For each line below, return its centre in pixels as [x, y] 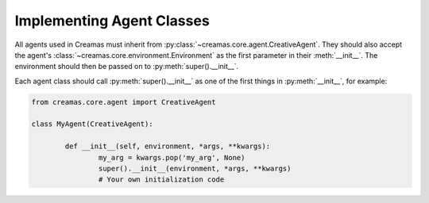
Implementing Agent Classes [112, 21]
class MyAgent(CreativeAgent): [93, 124]
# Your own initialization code [161, 180]
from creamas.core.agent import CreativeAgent [124, 102]
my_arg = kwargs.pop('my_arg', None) [172, 157]
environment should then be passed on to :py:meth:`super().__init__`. [127, 67]
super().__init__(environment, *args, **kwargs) [195, 169]
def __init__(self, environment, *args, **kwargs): [168, 146]
